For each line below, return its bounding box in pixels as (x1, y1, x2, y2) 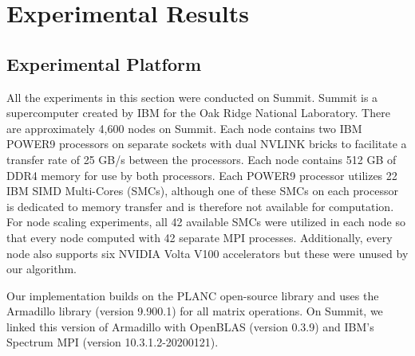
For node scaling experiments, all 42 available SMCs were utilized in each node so (6, 213, 405, 230)
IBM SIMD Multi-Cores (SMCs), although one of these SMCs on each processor (6, 182, 398, 199)
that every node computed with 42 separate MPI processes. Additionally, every (6, 229, 393, 245)
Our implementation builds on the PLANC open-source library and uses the (6, 287, 379, 303)
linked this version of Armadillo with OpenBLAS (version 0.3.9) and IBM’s (6, 318, 374, 334)
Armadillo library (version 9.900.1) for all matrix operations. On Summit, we (6, 303, 383, 319)
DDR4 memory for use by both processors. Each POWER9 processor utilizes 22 (6, 166, 397, 183)
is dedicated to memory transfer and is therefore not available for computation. (6, 198, 394, 214)
